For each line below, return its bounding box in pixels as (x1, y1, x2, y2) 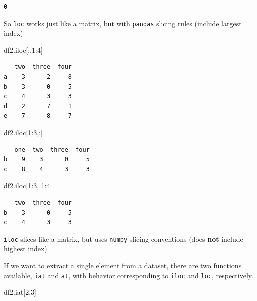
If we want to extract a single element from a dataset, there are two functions (4, 260, 242, 270)
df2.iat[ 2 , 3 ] (4, 287, 37, 297)
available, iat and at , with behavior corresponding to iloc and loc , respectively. (4, 270, 253, 280)
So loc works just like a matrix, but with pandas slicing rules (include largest (4, 18, 242, 28)
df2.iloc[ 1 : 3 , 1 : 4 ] (4, 180, 52, 191)
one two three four (14, 146, 90, 153)
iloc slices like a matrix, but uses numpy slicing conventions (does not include (4, 233, 243, 244)
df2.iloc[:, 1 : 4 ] (4, 44, 43, 55)
